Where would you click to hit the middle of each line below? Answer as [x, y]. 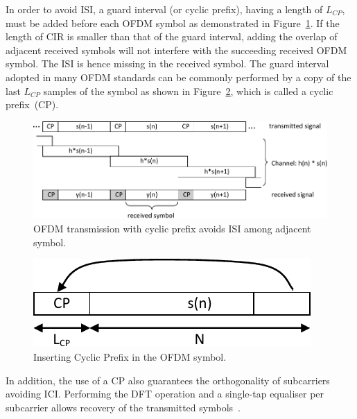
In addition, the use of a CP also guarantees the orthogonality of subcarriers [168, 380]
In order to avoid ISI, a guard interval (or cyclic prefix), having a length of [164, 9]
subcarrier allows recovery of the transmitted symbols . [123, 407]
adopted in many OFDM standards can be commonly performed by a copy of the [178, 77]
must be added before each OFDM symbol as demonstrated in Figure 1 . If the [173, 23]
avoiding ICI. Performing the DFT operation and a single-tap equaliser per [165, 394]
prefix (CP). [32, 104]
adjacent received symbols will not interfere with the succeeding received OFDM [176, 50]
